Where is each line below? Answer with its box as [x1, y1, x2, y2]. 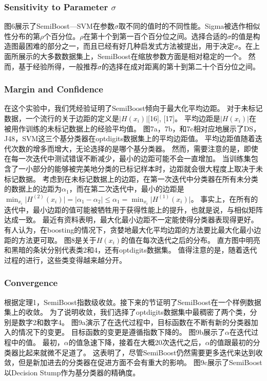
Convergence [4, 276, 58, 289]
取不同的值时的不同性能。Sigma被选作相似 [118, 21, 260, 31]
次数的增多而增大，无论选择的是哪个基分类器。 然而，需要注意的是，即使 [11, 143, 258, 154]
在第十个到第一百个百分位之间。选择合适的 [83, 30, 227, 41]
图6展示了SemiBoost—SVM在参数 [4, 21, 115, 31]
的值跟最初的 [209, 337, 253, 347]
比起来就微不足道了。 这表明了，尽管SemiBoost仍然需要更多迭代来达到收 [18, 347, 263, 357]
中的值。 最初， [11, 337, 64, 347]
